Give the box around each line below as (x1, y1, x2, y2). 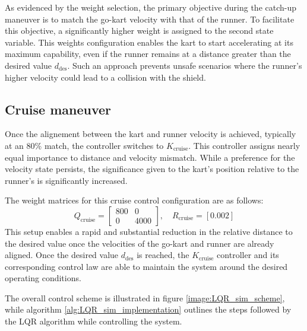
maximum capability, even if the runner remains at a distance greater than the (5, 47, 291, 60)
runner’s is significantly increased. (5, 174, 128, 186)
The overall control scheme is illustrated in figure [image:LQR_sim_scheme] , (5, 291, 285, 304)
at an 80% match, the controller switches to (5, 139, 164, 151)
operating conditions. (5, 272, 81, 284)
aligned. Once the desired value (5, 249, 119, 261)
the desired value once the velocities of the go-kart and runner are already (5, 237, 274, 249)
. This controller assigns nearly (188, 139, 300, 151)
